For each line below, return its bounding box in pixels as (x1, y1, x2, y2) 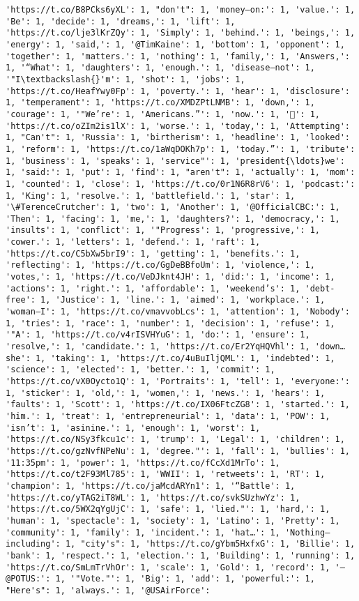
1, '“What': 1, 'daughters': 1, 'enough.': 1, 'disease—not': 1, (6, 63, 315, 73)
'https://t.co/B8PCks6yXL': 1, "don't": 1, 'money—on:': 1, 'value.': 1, (6, 5, 356, 15)
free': (6, 295, 36, 305)
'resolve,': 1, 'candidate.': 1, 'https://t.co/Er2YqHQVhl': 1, (6, 342, 310, 352)
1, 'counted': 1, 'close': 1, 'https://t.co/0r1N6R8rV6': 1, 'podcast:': (6, 178, 356, 189)
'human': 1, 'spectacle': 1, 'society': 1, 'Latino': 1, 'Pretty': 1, (6, 515, 340, 526)
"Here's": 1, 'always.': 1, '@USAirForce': (6, 585, 211, 595)
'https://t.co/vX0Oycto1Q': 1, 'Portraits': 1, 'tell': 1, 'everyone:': (6, 376, 350, 386)
